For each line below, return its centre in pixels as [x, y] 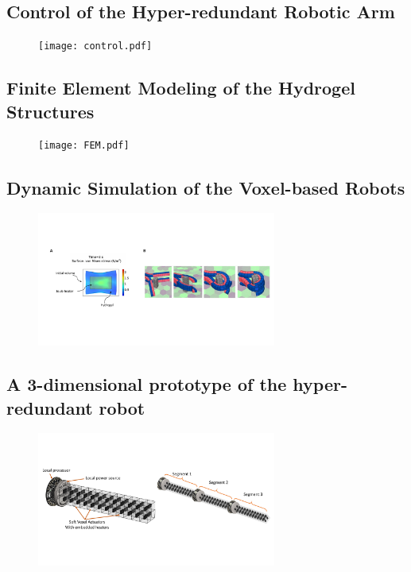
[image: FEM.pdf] [84, 146]
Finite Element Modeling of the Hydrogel [181, 88]
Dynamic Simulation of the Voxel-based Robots [206, 187]
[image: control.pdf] [95, 46]
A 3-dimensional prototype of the [147, 384]
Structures [50, 111]
